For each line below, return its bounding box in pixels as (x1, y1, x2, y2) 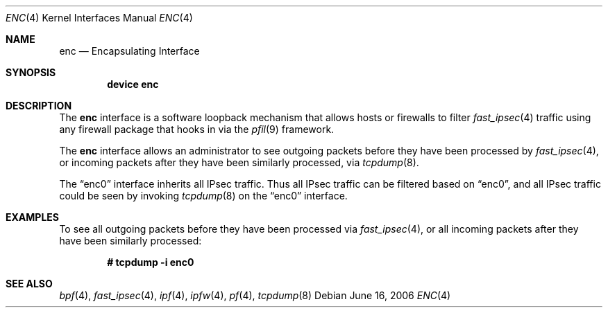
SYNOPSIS (6, 66, 56, 78)
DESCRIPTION (6, 100, 72, 111)
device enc (107, 78, 159, 90)
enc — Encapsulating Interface (59, 45, 200, 57)
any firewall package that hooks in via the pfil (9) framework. (59, 123, 335, 135)
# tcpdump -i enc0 (107, 256, 194, 268)
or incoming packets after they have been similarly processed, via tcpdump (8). (59, 156, 419, 168)
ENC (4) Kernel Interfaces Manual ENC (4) (6, 12, 193, 24)
